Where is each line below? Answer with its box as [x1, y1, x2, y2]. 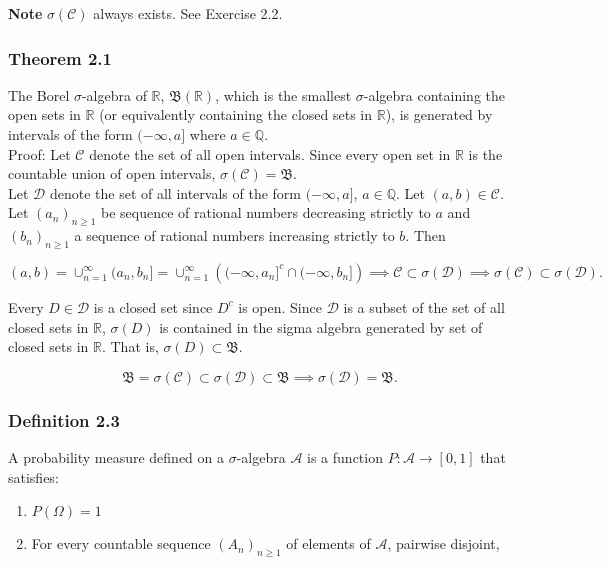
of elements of [286, 533, 371, 554]
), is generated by [385, 104, 493, 125]
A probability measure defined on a [8, 446, 225, 467]
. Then [405, 225, 446, 246]
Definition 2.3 [8, 407, 120, 432]
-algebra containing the [363, 84, 506, 105]
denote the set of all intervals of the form [49, 182, 301, 203]
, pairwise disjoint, [387, 533, 500, 554]
